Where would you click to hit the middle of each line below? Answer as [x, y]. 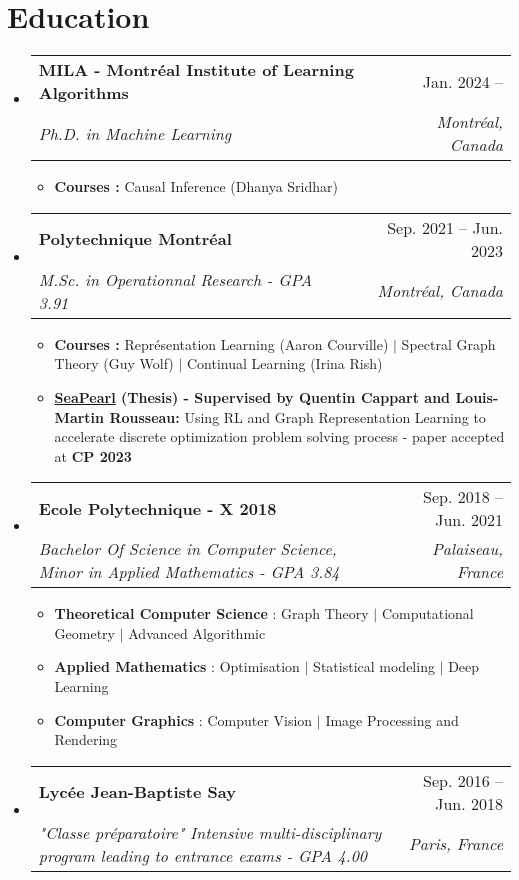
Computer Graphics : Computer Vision [183, 719]
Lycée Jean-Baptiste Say [137, 792]
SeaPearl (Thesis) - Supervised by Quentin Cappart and [252, 396]
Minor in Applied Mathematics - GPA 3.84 [189, 572]
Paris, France [455, 844]
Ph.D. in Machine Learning [135, 133]
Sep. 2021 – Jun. [445, 227]
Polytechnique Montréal [135, 239]
